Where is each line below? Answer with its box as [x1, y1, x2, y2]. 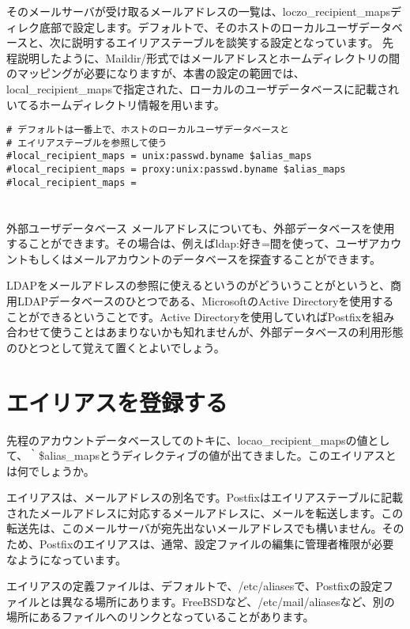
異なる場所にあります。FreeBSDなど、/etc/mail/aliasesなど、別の [61, 593, 395, 609]
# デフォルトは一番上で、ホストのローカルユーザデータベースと [6, 124, 289, 136]
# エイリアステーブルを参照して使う [6, 137, 167, 149]
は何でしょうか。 [6, 462, 95, 479]
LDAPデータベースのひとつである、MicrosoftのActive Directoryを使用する [17, 293, 394, 309]
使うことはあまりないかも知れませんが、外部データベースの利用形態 [50, 324, 404, 340]
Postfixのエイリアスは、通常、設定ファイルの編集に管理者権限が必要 [39, 536, 394, 552]
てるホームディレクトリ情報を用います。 [17, 96, 225, 112]
